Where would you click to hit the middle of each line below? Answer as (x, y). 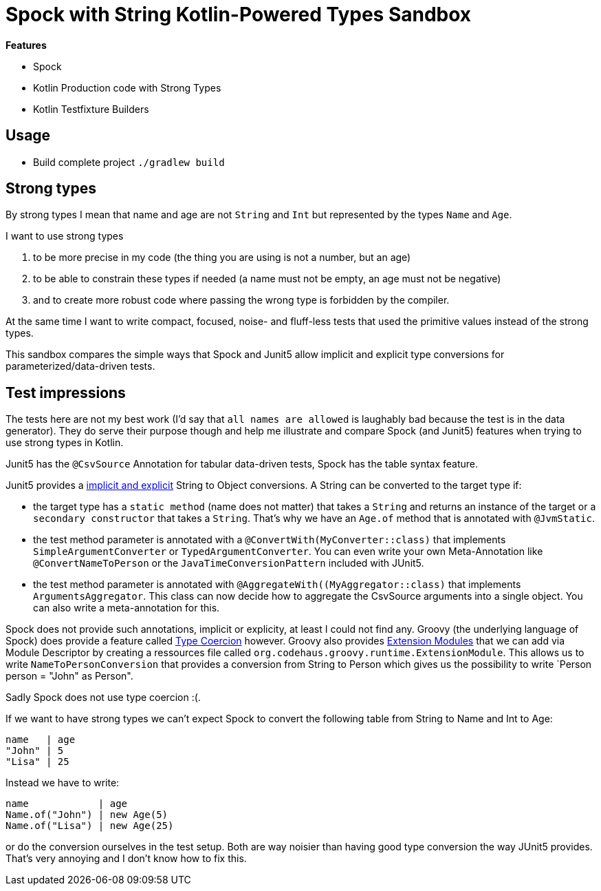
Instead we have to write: (63, 783)
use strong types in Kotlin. (65, 443)
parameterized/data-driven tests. (80, 366)
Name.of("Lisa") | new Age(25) (90, 826)
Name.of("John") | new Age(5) (87, 815)
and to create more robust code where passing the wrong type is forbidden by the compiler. (241, 300)
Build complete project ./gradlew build (129, 162)
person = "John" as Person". (69, 676)
